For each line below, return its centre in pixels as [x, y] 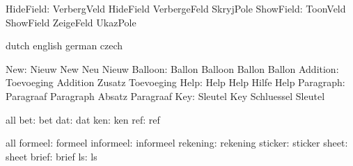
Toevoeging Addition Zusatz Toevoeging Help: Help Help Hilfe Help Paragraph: [175, 82]
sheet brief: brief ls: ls [52, 156]
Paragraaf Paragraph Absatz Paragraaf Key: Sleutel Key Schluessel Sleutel [165, 96]
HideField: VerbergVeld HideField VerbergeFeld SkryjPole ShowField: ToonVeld [176, 8]
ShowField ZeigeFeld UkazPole [71, 22]
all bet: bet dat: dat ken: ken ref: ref [83, 119]
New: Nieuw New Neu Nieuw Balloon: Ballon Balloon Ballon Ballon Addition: [172, 68]
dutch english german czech [64, 45]
